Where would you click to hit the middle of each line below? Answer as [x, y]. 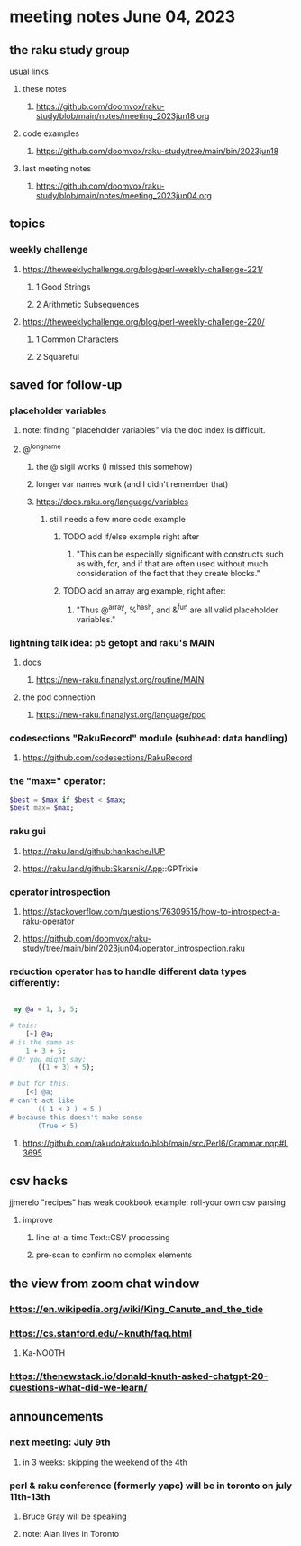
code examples [50, 133]
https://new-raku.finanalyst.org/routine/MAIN [120, 679]
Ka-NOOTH [44, 1353]
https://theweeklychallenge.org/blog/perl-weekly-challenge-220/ [144, 321]
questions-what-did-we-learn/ [78, 1387]
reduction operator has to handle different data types [128, 971]
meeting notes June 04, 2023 [123, 17]
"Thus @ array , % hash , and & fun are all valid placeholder [177, 609]
